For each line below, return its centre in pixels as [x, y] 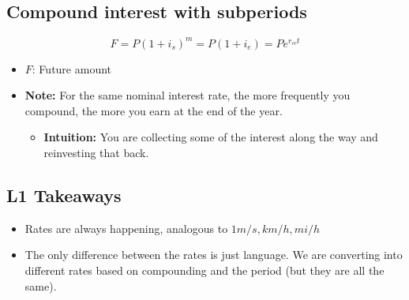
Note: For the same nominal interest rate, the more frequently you [188, 95]
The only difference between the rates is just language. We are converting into [214, 255]
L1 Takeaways [64, 195]
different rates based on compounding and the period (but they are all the [204, 270]
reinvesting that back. [96, 153]
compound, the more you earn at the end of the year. [154, 110]
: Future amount [72, 68]
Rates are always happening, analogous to [126, 228]
